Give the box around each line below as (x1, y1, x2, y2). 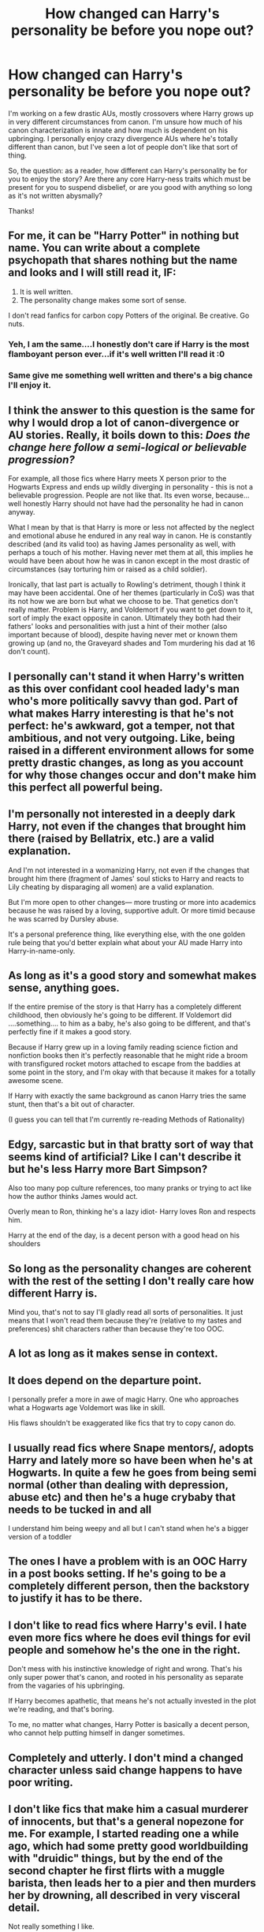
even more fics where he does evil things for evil (8, 1631, 251, 1644)
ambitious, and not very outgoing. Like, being (8, 731, 235, 745)
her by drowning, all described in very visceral (8, 1889, 240, 1902)
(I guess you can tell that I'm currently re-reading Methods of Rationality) (8, 1115, 245, 1124)
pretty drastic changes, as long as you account (8, 756, 244, 769)
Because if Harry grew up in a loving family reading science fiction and (8, 1042, 239, 1052)
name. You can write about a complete (8, 241, 201, 255)
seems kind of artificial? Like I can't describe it (8, 1150, 242, 1163)
